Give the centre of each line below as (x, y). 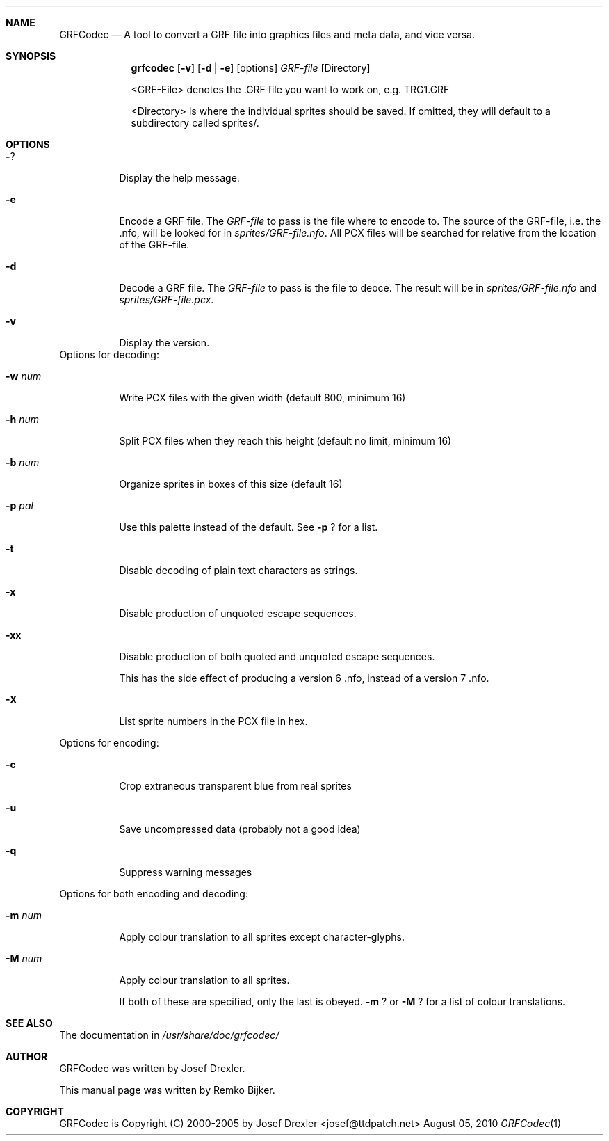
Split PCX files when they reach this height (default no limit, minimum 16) (285, 441)
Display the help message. (179, 178)
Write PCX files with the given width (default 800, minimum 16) (262, 398)
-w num (24, 376)
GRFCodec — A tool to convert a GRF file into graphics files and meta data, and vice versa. (267, 34)
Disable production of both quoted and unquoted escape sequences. (277, 656)
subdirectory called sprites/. (195, 123)
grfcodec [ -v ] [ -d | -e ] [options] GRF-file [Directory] (251, 68)
